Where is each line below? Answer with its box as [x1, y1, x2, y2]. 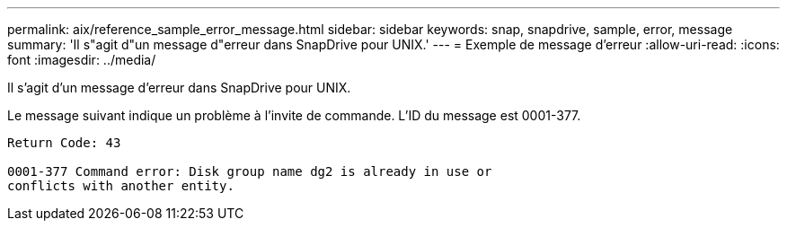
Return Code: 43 [7, 136, 121, 150]
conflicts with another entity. [7, 179, 234, 193]
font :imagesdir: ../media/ [7, 52, 156, 67]
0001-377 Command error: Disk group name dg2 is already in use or [7, 164, 492, 179]
